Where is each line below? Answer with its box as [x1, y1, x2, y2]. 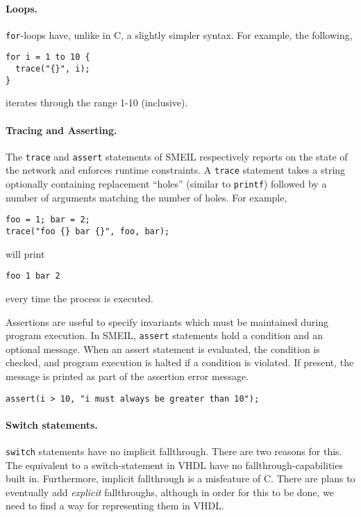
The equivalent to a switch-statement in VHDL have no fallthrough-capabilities [6, 457, 343, 472]
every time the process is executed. [6, 290, 153, 305]
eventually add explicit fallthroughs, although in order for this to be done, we [6, 484, 335, 499]
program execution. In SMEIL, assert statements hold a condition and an [6, 328, 323, 343]
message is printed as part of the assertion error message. [6, 368, 249, 383]
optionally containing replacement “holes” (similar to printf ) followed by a [6, 177, 327, 191]
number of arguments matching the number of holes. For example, [6, 190, 287, 204]
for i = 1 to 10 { [6, 52, 90, 63]
